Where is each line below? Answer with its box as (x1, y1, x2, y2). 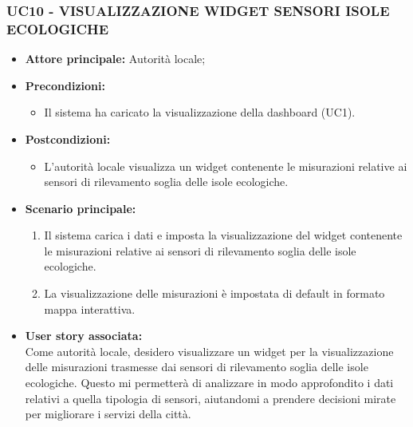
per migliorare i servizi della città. (25, 405, 191, 422)
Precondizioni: (25, 77, 105, 93)
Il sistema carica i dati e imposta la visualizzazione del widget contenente (44, 227, 403, 243)
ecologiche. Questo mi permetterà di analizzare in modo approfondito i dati (25, 374, 394, 391)
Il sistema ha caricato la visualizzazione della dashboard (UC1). (44, 104, 356, 121)
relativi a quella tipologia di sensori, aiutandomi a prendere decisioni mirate (25, 389, 396, 406)
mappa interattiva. (44, 300, 136, 317)
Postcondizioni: (25, 130, 111, 147)
